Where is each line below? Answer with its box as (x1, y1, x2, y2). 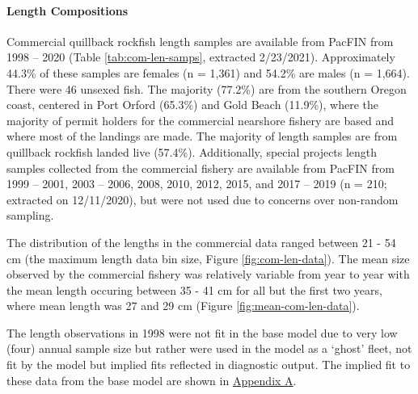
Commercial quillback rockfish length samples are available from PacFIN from (6, 32, 394, 49)
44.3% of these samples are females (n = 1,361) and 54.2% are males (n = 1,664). (6, 64, 410, 81)
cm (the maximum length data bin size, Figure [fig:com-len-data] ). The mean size (6, 249, 410, 266)
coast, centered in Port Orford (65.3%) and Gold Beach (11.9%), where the (6, 96, 379, 113)
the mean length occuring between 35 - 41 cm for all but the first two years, (6, 281, 382, 298)
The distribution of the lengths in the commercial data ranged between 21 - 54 (6, 233, 396, 250)
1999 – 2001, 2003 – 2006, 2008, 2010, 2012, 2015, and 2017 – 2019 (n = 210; (6, 175, 387, 192)
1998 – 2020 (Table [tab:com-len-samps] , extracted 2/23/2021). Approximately (6, 48, 395, 65)
